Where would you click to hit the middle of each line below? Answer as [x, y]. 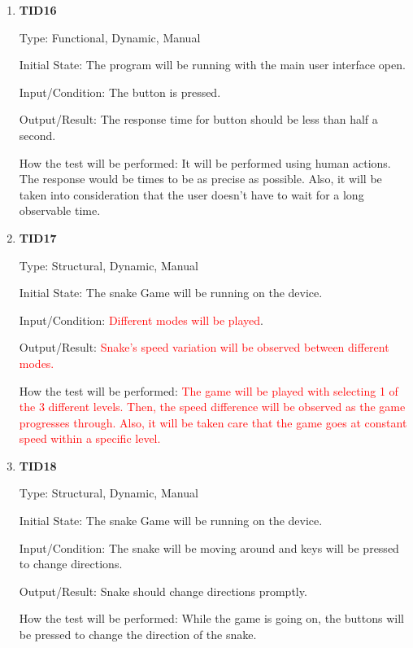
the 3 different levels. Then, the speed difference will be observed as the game [212, 407]
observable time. [60, 210]
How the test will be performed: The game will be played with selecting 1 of [209, 390]
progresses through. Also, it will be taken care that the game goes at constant [213, 422]
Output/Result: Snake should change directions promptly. [163, 591]
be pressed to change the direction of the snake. [138, 635]
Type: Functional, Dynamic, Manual [110, 37]
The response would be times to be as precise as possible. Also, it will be [200, 179]
